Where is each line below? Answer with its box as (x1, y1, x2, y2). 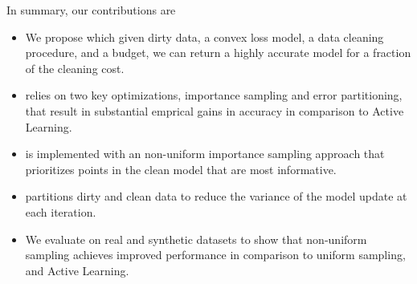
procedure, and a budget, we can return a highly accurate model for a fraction (25, 44, 411, 61)
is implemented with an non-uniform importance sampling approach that (25, 145, 385, 162)
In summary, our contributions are (6, 2, 176, 18)
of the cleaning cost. (25, 59, 125, 76)
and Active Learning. (25, 262, 129, 278)
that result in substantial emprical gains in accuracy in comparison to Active (25, 102, 404, 119)
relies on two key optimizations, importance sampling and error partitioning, (25, 87, 403, 103)
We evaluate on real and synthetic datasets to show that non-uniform (25, 230, 367, 247)
